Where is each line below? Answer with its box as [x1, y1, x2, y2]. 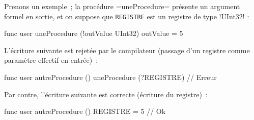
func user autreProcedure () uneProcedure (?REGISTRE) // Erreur [4, 72, 217, 83]
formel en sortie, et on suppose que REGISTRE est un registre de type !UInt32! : [4, 11, 249, 21]
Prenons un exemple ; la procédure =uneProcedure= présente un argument [4, 1, 240, 11]
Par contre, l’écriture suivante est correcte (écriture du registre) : [4, 89, 208, 99]
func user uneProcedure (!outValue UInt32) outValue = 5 [4, 28, 183, 38]
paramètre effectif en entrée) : [4, 55, 98, 65]
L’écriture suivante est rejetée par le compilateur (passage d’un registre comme [4, 45, 250, 55]
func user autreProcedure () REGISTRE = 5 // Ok [4, 106, 166, 116]
